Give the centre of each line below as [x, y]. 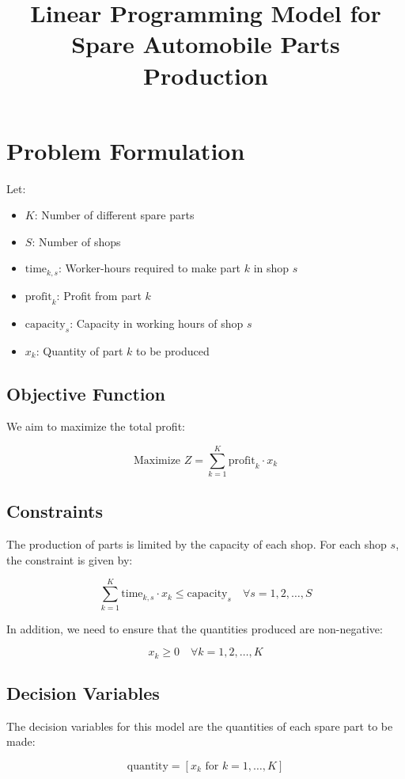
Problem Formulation [126, 150]
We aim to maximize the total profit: [96, 426]
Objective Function [86, 393]
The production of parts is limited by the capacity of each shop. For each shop [197, 544]
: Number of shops [76, 241]
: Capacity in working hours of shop [157, 323]
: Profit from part [99, 295]
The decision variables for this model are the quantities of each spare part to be [200, 726]
